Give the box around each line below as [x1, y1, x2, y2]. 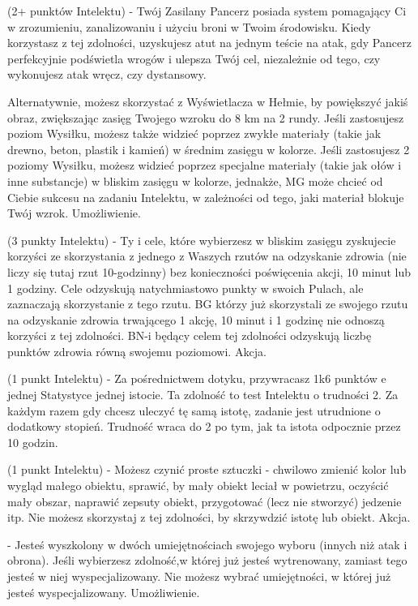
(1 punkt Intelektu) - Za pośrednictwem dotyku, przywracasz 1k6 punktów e [7, 370, 386, 387]
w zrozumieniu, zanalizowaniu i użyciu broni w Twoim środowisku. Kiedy [7, 18, 371, 35]
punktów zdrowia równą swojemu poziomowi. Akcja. [7, 342, 267, 359]
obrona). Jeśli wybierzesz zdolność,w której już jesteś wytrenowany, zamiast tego [7, 552, 407, 569]
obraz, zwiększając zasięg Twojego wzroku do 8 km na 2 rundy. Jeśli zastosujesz [7, 109, 404, 126]
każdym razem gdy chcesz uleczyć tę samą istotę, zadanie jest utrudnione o [7, 402, 381, 419]
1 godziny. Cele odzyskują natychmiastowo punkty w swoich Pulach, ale [7, 279, 364, 296]
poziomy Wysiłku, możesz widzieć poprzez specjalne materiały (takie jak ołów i [7, 157, 402, 174]
